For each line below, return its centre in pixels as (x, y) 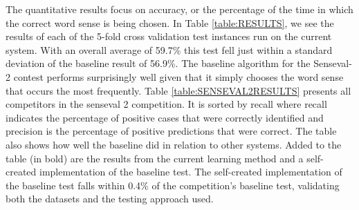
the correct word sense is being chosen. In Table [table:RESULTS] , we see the (170, 22)
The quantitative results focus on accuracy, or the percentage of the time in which (179, 9)
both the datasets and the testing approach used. (110, 199)
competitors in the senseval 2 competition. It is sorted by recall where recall (166, 104)
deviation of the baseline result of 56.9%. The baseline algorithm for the (158, 63)
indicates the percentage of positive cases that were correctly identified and (165, 117)
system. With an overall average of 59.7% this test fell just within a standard (169, 49)
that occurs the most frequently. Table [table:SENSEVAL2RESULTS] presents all (178, 90)
